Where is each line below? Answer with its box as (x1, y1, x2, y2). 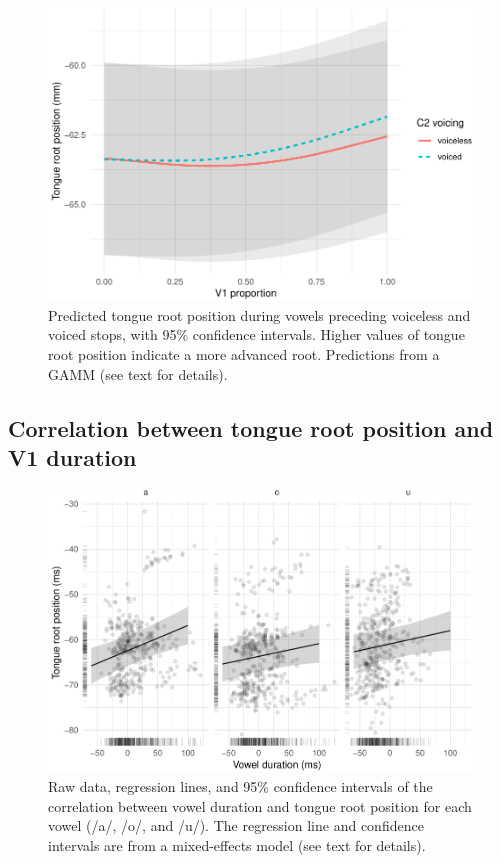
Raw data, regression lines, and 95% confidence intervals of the (48, 776, 433, 797)
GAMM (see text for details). (48, 363, 228, 384)
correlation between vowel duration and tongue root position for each (48, 795, 472, 816)
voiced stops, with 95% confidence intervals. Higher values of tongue (48, 324, 465, 345)
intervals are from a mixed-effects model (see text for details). (48, 834, 426, 855)
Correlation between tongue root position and (8, 412, 494, 443)
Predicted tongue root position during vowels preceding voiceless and (48, 304, 471, 325)
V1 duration (8, 441, 137, 472)
